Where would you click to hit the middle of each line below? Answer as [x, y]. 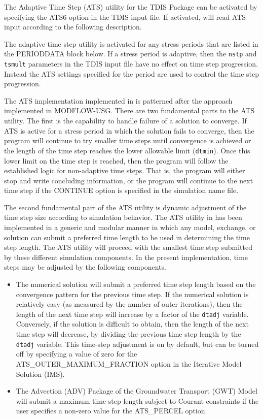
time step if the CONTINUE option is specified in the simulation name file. [121, 190]
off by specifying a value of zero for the [77, 354]
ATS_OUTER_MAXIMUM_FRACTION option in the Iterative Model [129, 363]
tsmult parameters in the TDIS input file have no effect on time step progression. [131, 64]
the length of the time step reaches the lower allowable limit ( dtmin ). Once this [127, 150]
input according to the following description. [73, 27]
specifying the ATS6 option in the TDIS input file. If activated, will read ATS [125, 17]
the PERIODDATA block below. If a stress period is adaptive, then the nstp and [130, 54]
